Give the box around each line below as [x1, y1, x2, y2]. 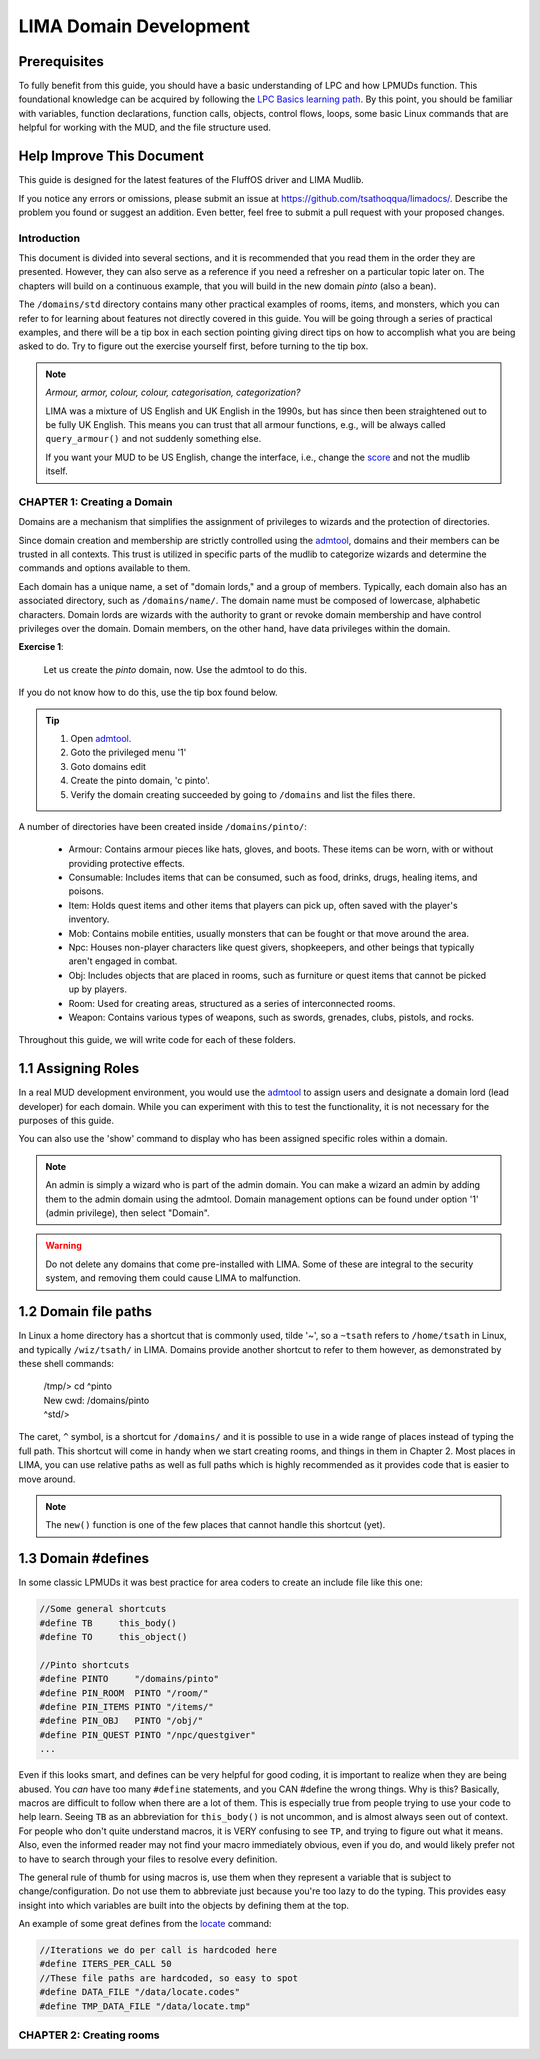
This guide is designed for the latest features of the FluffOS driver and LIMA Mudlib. [18, 174, 364, 186]
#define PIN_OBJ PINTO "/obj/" [39, 1715, 204, 1727]
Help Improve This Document [18, 148, 205, 165]
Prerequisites [18, 53, 104, 70]
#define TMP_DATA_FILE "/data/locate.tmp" [39, 2000, 251, 2012]
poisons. [68, 885, 104, 897]
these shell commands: [18, 1357, 115, 1369]
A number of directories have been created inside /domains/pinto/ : [18, 820, 307, 832]
